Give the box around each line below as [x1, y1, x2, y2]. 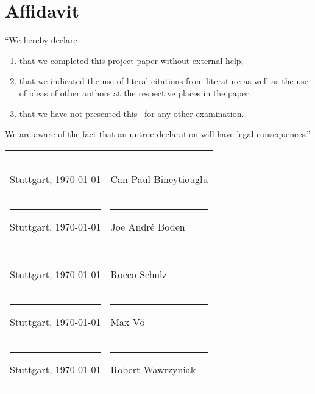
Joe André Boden [110, 219, 185, 234]
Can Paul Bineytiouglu [110, 171, 208, 186]
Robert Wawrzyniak [110, 362, 196, 376]
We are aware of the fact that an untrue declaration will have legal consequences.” [5, 127, 311, 140]
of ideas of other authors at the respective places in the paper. [19, 86, 252, 99]
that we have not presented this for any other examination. [19, 107, 244, 120]
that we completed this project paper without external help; [19, 54, 244, 66]
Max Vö [110, 314, 145, 329]
